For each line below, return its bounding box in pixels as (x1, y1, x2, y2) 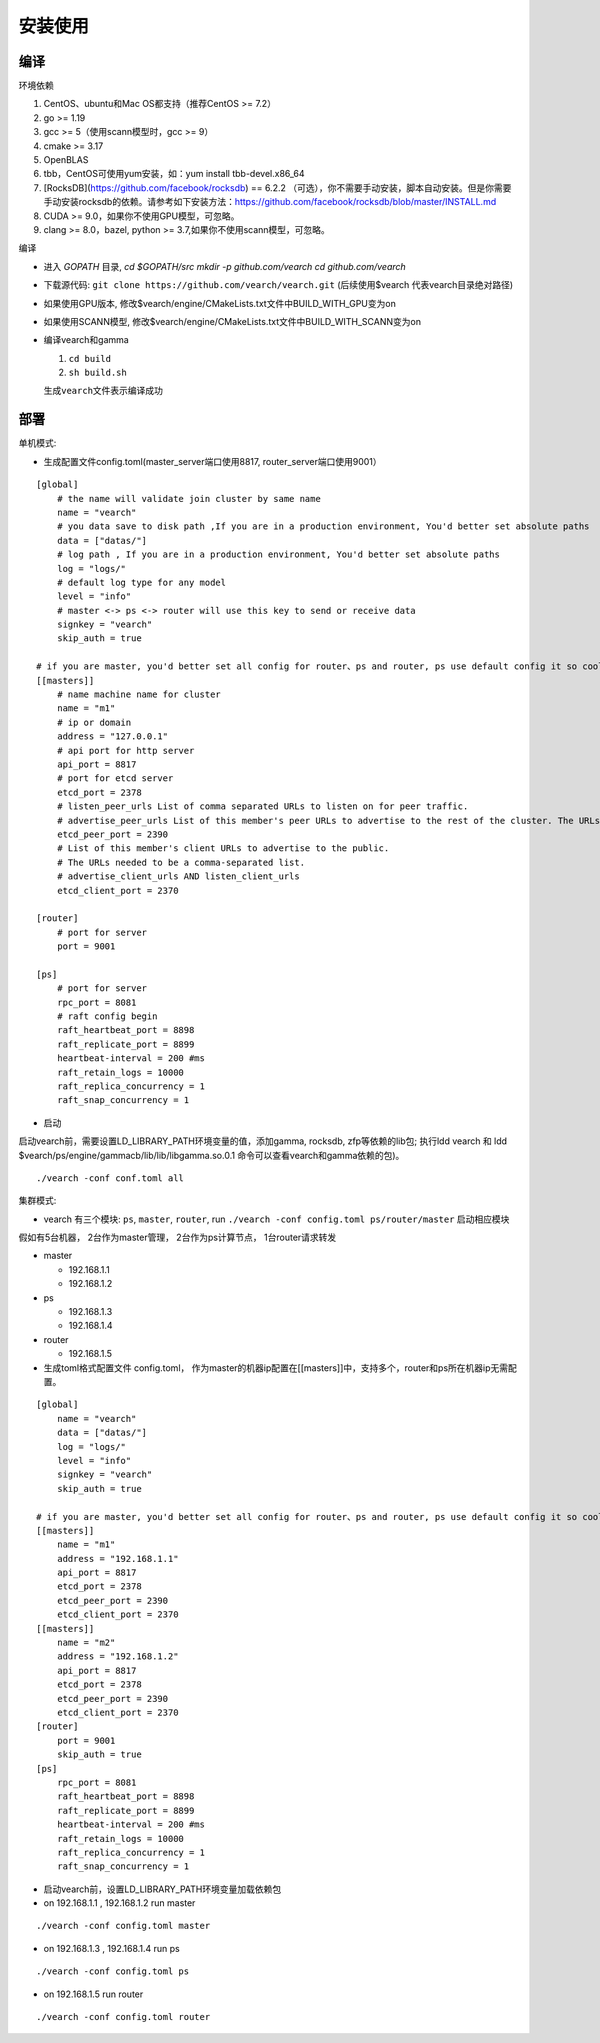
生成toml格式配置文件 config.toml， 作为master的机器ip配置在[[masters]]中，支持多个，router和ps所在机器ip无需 (43, 1361, 509, 1374)
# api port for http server (56, 745, 195, 756)
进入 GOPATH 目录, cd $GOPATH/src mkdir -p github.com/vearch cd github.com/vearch (43, 260, 407, 272)
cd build (68, 353, 112, 364)
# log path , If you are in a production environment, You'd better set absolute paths (56, 549, 500, 560)
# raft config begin (56, 1011, 158, 1022)
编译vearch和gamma (43, 334, 129, 346)
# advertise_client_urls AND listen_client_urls (56, 871, 300, 882)
